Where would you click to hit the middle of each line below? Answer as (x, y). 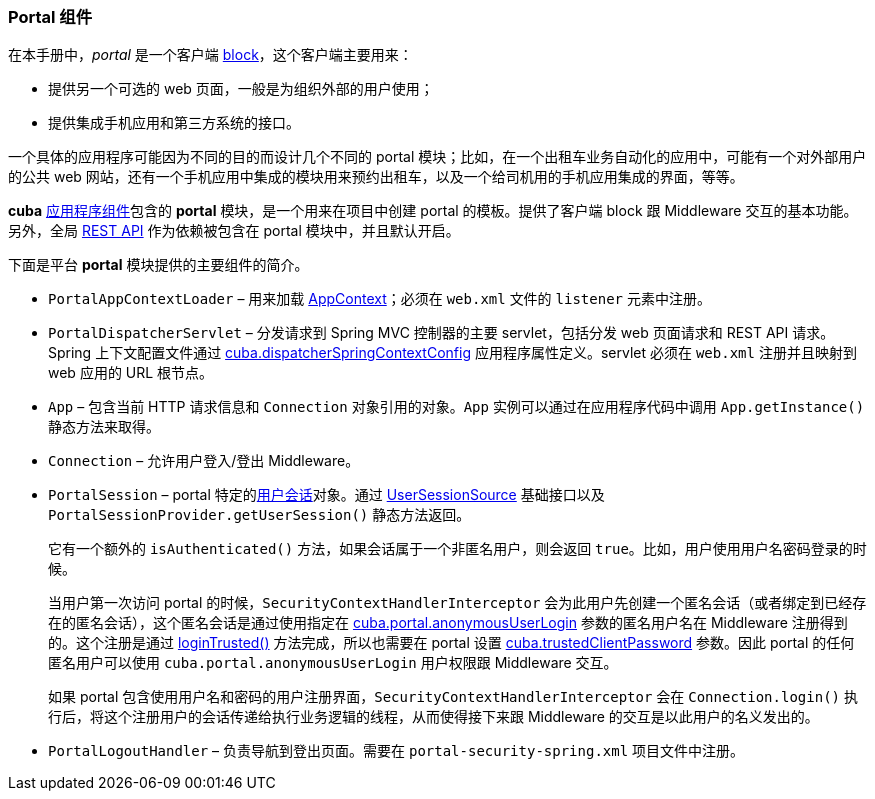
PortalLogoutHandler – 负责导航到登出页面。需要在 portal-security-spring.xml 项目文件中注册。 (396, 751)
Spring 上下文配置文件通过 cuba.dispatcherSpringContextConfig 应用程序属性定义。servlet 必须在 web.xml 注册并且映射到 (452, 353)
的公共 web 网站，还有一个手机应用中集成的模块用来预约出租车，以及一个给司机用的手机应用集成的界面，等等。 (376, 177)
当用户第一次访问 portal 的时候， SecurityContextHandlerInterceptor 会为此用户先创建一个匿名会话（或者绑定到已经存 (457, 603)
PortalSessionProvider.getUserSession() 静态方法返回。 (259, 515)
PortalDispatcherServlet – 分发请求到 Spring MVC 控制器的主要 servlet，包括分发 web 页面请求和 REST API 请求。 (441, 333)
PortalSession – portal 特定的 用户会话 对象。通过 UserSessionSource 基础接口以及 (326, 495)
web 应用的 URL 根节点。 (131, 373)
